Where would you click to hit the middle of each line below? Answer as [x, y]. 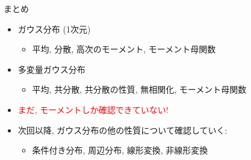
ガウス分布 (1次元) [54, 29]
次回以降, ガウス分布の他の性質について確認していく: [122, 130]
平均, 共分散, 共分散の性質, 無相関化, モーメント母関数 [139, 89]
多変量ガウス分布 [51, 69]
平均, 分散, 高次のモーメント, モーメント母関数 [124, 49]
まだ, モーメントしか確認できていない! [93, 109]
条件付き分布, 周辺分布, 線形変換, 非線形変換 [120, 150]
